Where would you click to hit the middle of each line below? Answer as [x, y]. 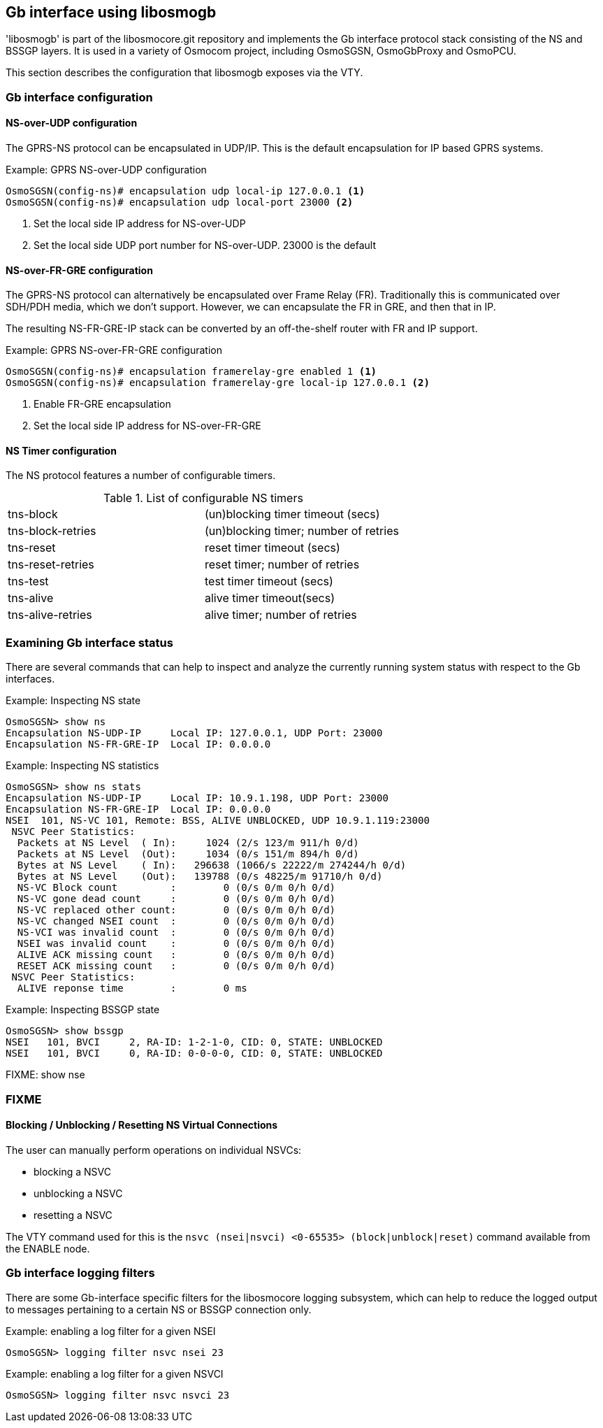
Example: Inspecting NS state [73, 701]
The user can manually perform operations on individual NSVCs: [154, 1150]
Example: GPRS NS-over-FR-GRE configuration [114, 350]
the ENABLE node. [48, 1248]
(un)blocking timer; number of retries [301, 531]
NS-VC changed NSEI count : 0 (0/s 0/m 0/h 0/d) [176, 921]
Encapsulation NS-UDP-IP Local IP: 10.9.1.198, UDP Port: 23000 [197, 798]
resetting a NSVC [73, 1215]
